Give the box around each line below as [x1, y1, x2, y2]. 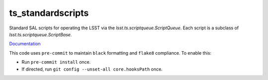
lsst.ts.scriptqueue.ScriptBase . [9, 31, 72, 37]
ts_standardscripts [9, 7, 89, 18]
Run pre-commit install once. [21, 59, 91, 65]
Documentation [9, 41, 41, 47]
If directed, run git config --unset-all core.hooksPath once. [21, 66, 163, 72]
